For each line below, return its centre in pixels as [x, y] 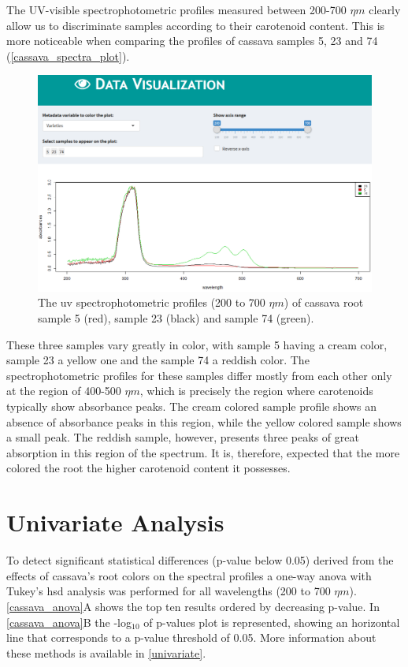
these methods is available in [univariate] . [106, 652]
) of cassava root [324, 302]
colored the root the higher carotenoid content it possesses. [148, 468]
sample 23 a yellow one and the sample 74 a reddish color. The [158, 360]
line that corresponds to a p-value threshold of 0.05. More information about [191, 637]
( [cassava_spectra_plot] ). [68, 56]
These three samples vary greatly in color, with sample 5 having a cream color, [197, 344]
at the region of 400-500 [64, 391]
